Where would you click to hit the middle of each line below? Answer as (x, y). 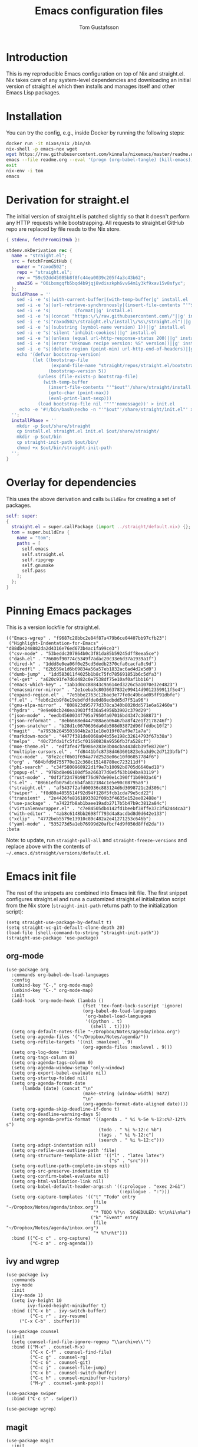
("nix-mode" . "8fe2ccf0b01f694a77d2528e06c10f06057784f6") (84, 757)
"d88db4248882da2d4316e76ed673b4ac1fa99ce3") (63, 648)
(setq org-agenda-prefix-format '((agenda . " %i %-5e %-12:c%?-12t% (98, 1119)
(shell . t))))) (110, 1026)
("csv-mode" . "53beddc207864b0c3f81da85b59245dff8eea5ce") (84, 653)
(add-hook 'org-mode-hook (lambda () (58, 1001)
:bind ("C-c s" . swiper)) (44, 1399)
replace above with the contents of (48, 846)
